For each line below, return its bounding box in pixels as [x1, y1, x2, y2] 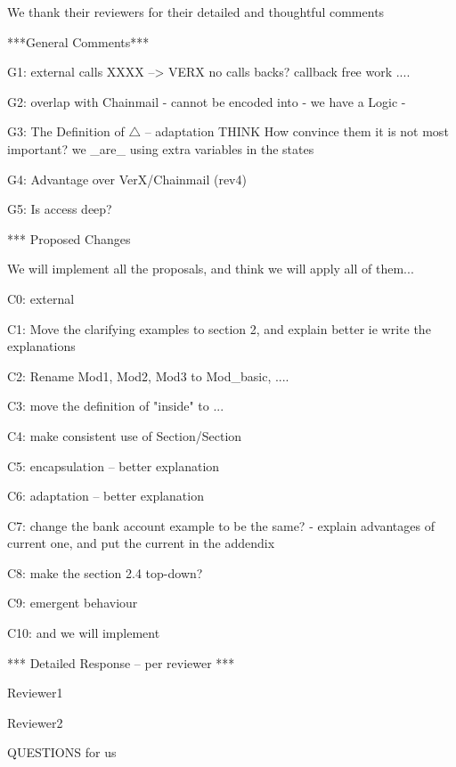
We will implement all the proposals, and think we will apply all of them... [7, 259, 414, 278]
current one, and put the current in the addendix [7, 534, 275, 552]
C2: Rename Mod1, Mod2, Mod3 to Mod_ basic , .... [7, 366, 289, 385]
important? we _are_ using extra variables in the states [7, 139, 314, 158]
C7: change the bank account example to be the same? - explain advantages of [7, 516, 435, 534]
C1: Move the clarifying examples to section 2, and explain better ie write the [7, 319, 431, 338]
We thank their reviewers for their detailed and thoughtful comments [7, 3, 385, 20]
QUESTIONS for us [7, 743, 117, 762]
